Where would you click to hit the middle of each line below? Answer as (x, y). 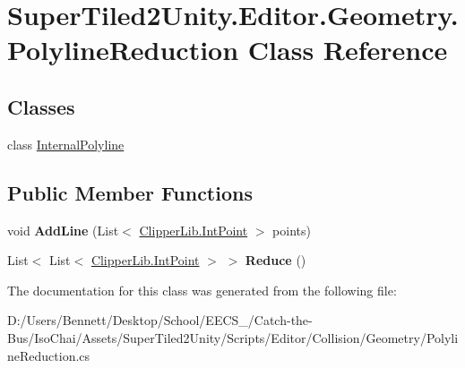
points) (292, 230)
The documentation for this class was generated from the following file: (202, 290)
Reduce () (276, 260)
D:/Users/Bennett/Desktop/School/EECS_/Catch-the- (160, 320)
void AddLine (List (63, 230)
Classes (41, 106)
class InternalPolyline (66, 144)
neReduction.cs (49, 355)
